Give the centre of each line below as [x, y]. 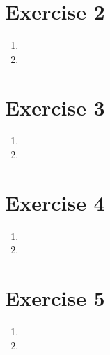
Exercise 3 [55, 107]
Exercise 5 [55, 298]
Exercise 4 [55, 202]
